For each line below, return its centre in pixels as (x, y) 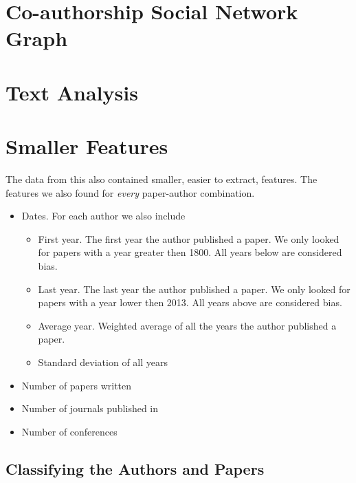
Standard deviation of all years (103, 362)
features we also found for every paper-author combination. (130, 192)
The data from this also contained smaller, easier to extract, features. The (162, 179)
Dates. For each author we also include (103, 216)
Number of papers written (77, 385)
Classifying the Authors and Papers (135, 468)
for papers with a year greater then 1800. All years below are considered (190, 252)
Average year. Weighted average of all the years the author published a (187, 325)
